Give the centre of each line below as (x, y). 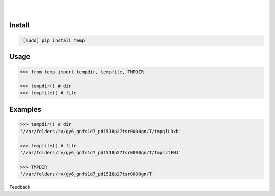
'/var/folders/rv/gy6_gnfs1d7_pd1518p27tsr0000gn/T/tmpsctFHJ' (101, 153)
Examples (25, 109)
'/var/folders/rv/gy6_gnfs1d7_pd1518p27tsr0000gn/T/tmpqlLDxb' (101, 132)
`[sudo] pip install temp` (54, 40)
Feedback (20, 187)
